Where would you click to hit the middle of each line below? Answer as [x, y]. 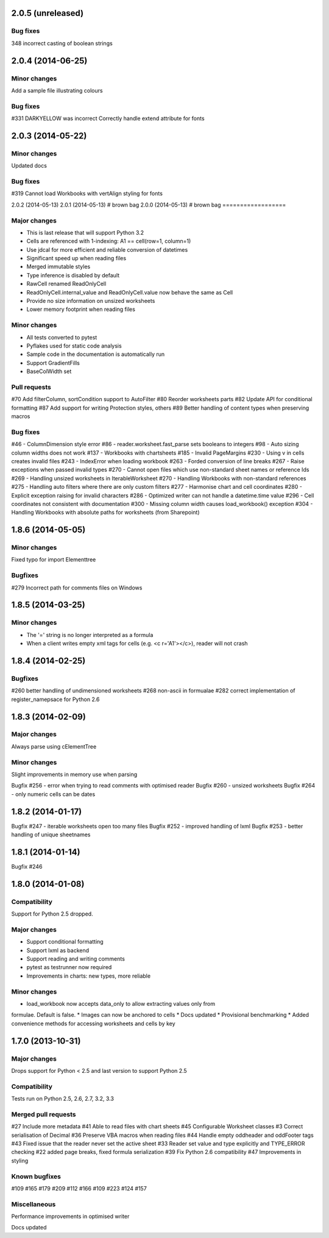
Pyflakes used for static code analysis [74, 346]
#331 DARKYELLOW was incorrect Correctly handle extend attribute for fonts [108, 118]
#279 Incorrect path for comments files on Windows [77, 588]
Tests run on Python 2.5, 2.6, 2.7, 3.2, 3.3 [62, 1099]
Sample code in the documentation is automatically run [96, 354]
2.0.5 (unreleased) [48, 13]
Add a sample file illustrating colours [57, 90]
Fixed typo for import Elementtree [54, 560]
